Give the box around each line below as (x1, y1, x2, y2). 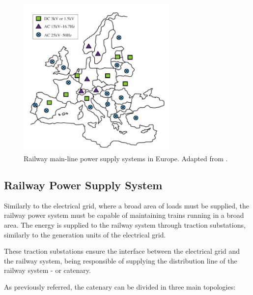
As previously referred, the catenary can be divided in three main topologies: (4, 281, 236, 292)
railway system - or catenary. (4, 265, 91, 275)
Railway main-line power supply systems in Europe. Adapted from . (24, 153, 228, 164)
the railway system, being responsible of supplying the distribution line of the (4, 255, 237, 265)
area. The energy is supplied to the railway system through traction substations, (4, 220, 246, 230)
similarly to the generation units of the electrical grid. (4, 229, 166, 239)
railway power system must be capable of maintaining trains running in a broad (4, 210, 244, 220)
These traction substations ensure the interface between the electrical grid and (4, 246, 240, 256)
